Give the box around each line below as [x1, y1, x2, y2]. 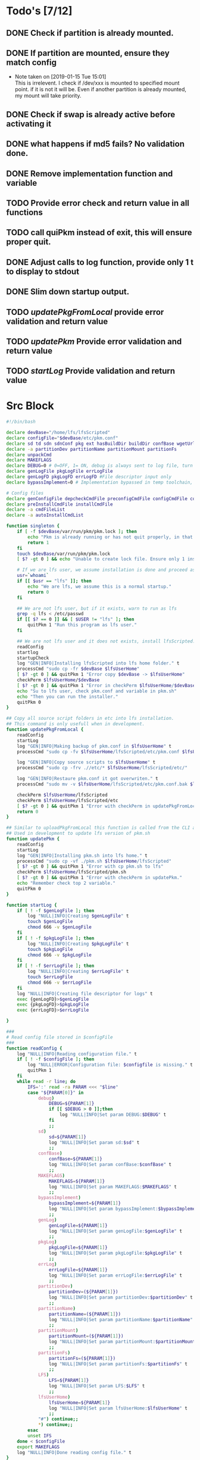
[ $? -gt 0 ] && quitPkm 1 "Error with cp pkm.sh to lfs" [17, 863, 164, 870]
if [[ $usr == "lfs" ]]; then [17, 578, 92, 584]
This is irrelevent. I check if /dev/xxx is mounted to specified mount [14, 79, 180, 87]
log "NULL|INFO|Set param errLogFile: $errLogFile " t [48, 1272, 183, 1278]
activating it [6, 118, 52, 129]
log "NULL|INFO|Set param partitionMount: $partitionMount [48, 1339, 196, 1345]
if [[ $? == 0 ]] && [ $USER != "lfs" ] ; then [17, 616, 135, 623]
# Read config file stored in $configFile [6, 1034, 113, 1040]
